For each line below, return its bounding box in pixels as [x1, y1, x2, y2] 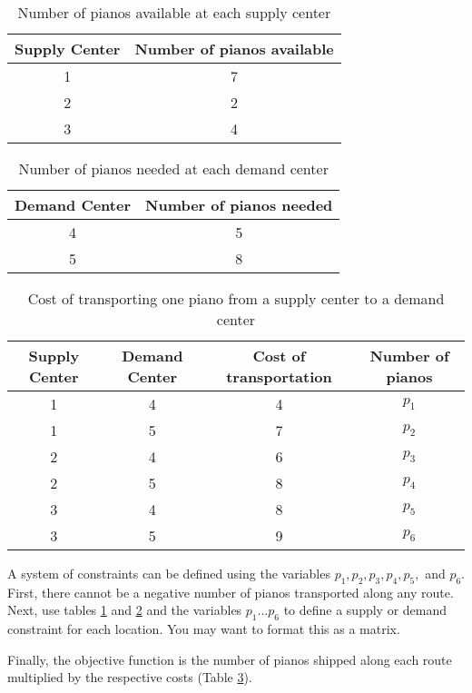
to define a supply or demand [283, 600, 447, 619]
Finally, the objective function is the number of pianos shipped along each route [7, 649, 452, 668]
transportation [226, 366, 332, 387]
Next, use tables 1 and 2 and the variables [7, 600, 242, 619]
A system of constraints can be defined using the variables [7, 564, 330, 582]
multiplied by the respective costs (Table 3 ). [7, 668, 252, 687]
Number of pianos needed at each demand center [18, 158, 329, 179]
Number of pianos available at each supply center [17, 2, 331, 23]
